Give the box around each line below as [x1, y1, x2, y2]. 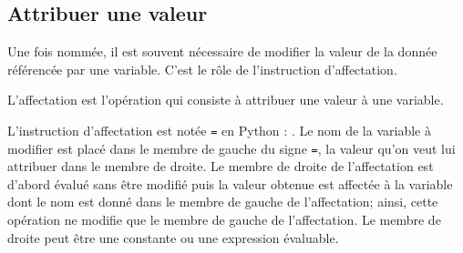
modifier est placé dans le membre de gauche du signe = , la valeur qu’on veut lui [7, 138, 456, 157]
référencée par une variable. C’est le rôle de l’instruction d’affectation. [7, 59, 397, 78]
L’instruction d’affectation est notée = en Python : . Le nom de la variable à [7, 120, 431, 139]
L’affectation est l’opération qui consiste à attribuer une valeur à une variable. [7, 90, 444, 109]
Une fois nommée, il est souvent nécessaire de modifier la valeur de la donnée [7, 42, 437, 61]
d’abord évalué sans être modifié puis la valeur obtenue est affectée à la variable [7, 174, 453, 193]
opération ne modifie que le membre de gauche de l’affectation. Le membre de [7, 210, 441, 229]
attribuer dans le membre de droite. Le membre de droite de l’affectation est [7, 157, 434, 176]
